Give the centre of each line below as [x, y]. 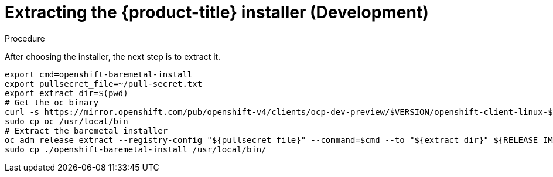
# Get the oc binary [52, 102]
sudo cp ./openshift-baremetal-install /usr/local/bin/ [136, 149]
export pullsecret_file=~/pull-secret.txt [104, 84]
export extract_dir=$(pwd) [66, 93]
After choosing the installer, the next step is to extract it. [113, 56]
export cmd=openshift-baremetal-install [99, 74]
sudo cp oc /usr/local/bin [66, 121]
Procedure [25, 38]
